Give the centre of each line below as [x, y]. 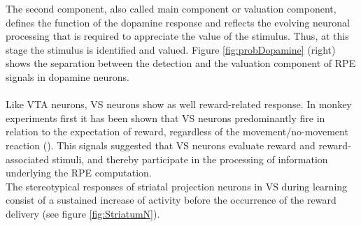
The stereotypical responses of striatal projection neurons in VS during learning [177, 186]
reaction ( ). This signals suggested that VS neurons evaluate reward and [161, 145]
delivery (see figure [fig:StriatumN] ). [83, 213]
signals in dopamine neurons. [68, 76]
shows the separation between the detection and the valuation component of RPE [181, 63]
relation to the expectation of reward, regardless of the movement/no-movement [177, 131]
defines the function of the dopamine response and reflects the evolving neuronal [178, 22]
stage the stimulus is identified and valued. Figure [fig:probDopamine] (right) [171, 49]
